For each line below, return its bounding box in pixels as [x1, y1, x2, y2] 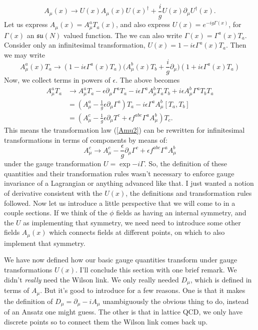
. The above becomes [115, 75, 180, 85]
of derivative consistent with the [4, 188, 102, 198]
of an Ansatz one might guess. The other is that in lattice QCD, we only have [4, 306, 242, 316]
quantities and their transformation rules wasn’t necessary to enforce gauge [4, 168, 234, 178]
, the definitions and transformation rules [125, 188, 252, 198]
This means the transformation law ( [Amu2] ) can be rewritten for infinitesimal [4, 125, 245, 135]
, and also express [116, 19, 170, 30]
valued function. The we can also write [63, 30, 182, 40]
